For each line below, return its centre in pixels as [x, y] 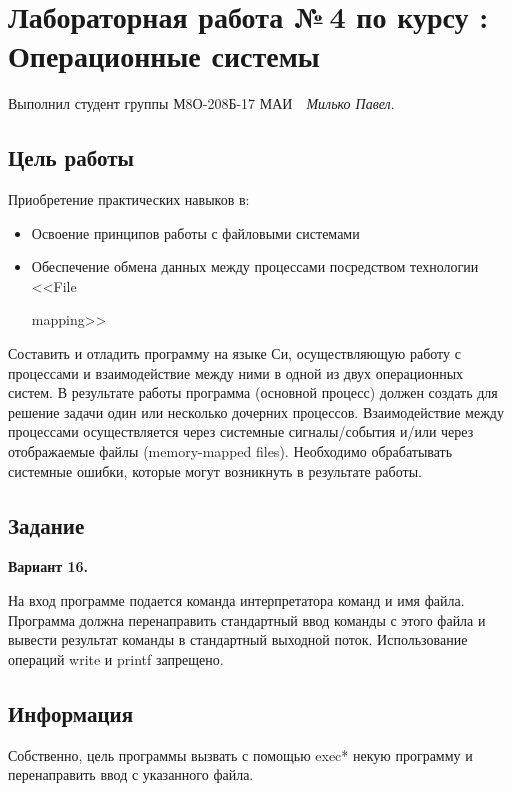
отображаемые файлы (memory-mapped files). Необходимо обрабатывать [230, 451]
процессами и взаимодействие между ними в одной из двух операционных [236, 372]
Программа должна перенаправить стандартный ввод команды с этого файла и [247, 619]
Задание [46, 524]
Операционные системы [164, 55]
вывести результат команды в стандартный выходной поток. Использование [238, 639]
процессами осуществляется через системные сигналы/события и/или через [241, 431]
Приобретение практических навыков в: [129, 199]
